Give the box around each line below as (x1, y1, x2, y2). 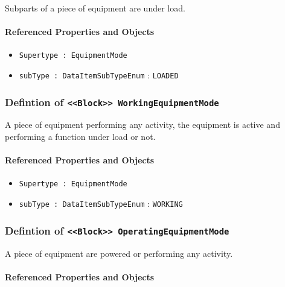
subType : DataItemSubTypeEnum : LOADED (19, 69, 179, 81)
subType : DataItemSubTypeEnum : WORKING (19, 197, 183, 210)
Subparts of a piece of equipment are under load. (5, 2, 185, 14)
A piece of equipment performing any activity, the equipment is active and (5, 118, 280, 131)
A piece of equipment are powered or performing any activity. (5, 247, 233, 259)
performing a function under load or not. (5, 130, 156, 143)
